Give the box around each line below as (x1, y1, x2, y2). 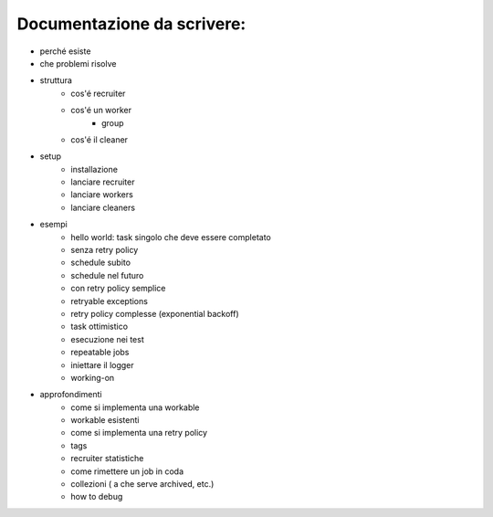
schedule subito (70, 257, 131, 269)
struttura (39, 75, 73, 86)
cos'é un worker (70, 105, 132, 116)
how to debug (70, 491, 123, 502)
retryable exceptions (70, 295, 148, 306)
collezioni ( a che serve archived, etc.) (70, 479, 215, 490)
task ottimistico (70, 321, 128, 332)
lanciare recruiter (70, 176, 135, 187)
